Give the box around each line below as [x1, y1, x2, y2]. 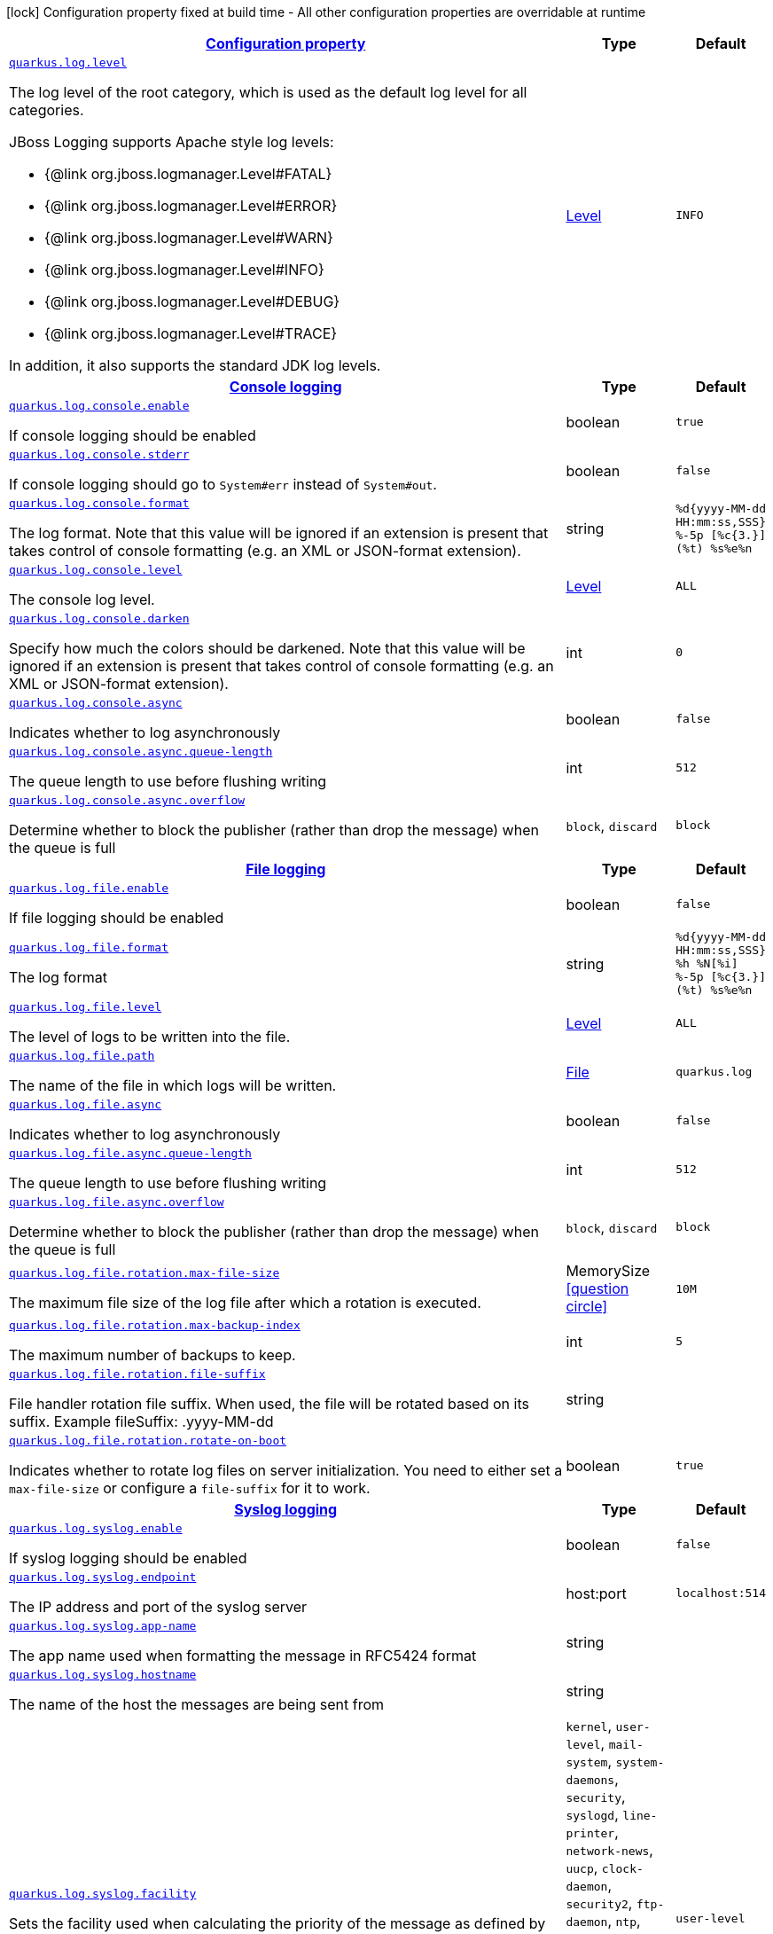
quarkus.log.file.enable [9, 881, 169, 895]
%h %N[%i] [675, 957, 738, 970]
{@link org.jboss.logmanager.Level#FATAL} [44, 165, 332, 183]
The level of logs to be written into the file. [9, 1028, 291, 1045]
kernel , [566, 1717, 612, 1734]
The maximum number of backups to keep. [9, 1346, 296, 1364]
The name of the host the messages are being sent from [9, 1695, 385, 1713]
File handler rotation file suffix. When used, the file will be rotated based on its [9, 1395, 529, 1413]
